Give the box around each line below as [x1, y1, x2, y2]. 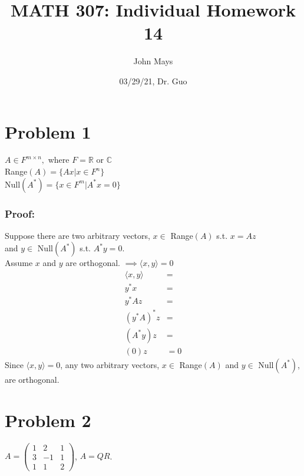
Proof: [5, 206, 35, 221]
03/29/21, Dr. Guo [119, 74, 187, 87]
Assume [5, 257, 33, 269]
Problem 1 [5, 119, 91, 143]
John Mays [133, 55, 173, 67]
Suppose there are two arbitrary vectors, [5, 229, 150, 241]
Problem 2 [5, 408, 91, 432]
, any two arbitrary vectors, [60, 358, 160, 370]
